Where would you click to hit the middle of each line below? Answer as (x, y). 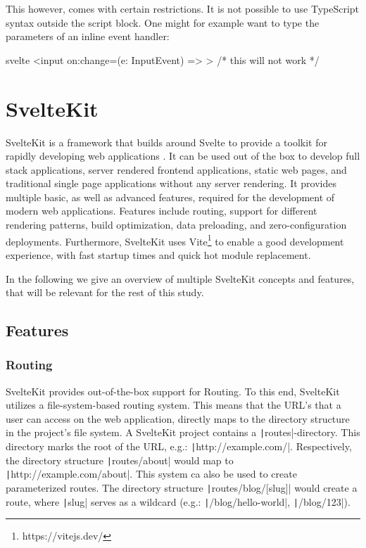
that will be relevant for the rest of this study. (105, 292)
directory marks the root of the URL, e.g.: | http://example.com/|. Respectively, (179, 446)
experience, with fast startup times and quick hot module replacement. (158, 254)
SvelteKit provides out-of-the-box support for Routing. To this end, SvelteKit (173, 391)
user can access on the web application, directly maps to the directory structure (178, 418)
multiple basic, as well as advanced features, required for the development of (170, 197)
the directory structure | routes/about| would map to (120, 460)
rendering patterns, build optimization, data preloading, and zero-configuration (176, 225)
